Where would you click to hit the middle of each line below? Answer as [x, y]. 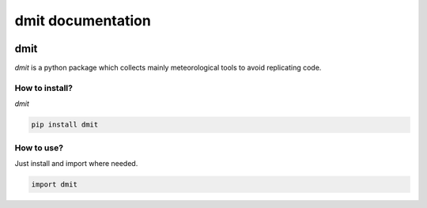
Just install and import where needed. [76, 163]
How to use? [39, 148]
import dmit [55, 184]
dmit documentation [83, 21]
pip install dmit [65, 125]
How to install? [43, 88]
